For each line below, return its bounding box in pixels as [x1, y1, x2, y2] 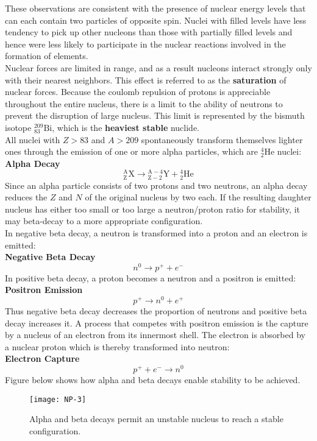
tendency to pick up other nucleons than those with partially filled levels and [5, 26, 293, 38]
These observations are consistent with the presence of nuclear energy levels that [5, 2, 306, 14]
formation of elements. [5, 49, 88, 62]
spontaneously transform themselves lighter [141, 133, 303, 146]
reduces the [5, 191, 48, 203]
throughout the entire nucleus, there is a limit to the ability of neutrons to [5, 97, 283, 110]
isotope [5, 121, 32, 133]
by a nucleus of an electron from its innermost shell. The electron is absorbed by [5, 328, 305, 341]
